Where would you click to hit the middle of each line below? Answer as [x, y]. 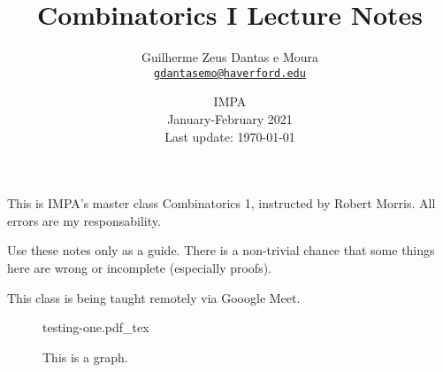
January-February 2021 [230, 118]
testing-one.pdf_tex [96, 327]
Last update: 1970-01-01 [230, 136]
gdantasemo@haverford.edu [230, 73]
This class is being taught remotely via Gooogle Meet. [154, 297]
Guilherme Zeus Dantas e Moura [230, 57]
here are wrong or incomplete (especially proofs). [140, 267]
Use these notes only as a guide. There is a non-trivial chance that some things [221, 250]
